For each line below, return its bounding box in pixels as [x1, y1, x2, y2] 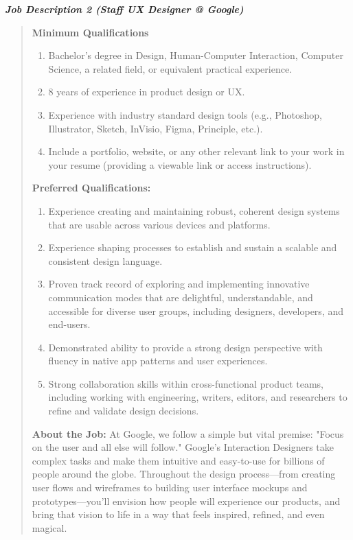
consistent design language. [48, 253, 163, 268]
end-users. [48, 317, 91, 331]
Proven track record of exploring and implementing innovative [48, 277, 310, 291]
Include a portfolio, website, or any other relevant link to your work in [48, 144, 345, 159]
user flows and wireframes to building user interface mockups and [32, 480, 308, 495]
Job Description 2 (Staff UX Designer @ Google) [5, 2, 244, 16]
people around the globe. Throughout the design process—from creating [32, 467, 336, 481]
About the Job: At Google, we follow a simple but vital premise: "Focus [32, 426, 344, 441]
